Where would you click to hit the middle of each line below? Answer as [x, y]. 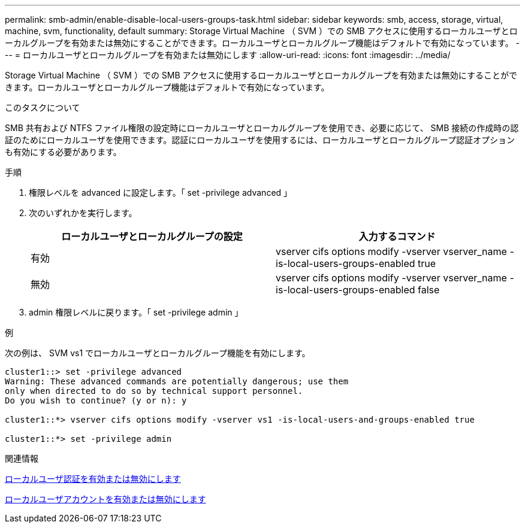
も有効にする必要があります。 [63, 152]
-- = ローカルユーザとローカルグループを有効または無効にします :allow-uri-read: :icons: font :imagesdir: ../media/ [228, 55]
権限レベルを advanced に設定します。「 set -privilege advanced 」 [161, 192]
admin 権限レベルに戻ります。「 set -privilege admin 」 [136, 312]
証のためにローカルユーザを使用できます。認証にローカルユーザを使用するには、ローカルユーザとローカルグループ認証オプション [260, 140]
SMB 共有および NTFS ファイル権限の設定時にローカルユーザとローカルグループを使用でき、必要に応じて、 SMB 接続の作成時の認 [262, 128]
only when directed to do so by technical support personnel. [154, 391]
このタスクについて [43, 107]
